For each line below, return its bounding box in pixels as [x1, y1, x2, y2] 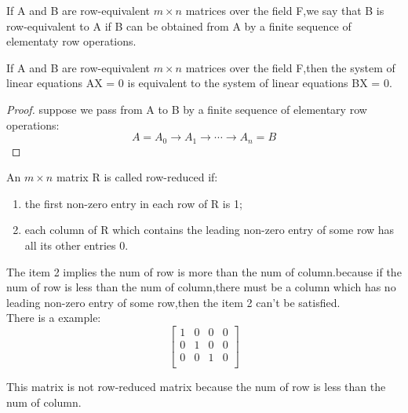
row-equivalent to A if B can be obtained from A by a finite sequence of [6, 17, 352, 34]
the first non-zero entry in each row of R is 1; [24, 195, 242, 211]
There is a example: [6, 309, 101, 326]
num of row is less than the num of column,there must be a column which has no [6, 279, 396, 295]
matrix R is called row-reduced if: [56, 169, 218, 185]
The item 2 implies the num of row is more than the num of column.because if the [6, 263, 402, 280]
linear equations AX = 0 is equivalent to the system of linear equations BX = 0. [6, 75, 392, 91]
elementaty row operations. [6, 33, 137, 49]
